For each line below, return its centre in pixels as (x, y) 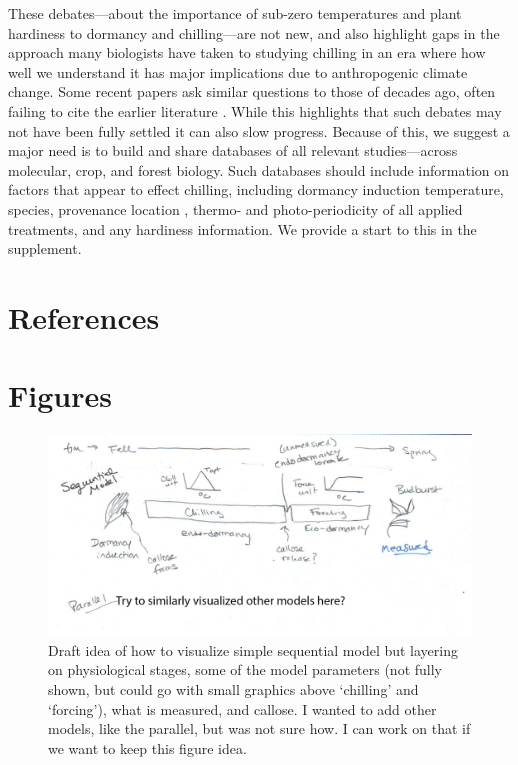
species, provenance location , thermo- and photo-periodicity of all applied (235, 208)
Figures (60, 395)
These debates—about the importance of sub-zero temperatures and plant (235, 13)
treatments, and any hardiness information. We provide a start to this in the (242, 228)
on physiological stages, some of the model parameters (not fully (245, 669)
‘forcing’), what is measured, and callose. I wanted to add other (242, 708)
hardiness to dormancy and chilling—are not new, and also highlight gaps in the (254, 32)
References (84, 316)
